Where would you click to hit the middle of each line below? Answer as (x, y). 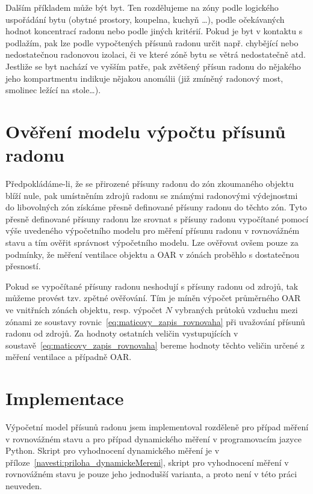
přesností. (23, 266)
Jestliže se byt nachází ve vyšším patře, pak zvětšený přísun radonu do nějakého (153, 66)
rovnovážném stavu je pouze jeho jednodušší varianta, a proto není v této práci (151, 474)
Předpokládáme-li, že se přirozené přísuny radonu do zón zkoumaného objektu (150, 184)
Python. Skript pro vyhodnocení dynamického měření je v (113, 450)
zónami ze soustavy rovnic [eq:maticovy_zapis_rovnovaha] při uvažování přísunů (155, 321)
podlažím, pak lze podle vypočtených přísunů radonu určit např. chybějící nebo (152, 42)
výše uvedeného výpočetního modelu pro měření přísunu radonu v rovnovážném (153, 230)
